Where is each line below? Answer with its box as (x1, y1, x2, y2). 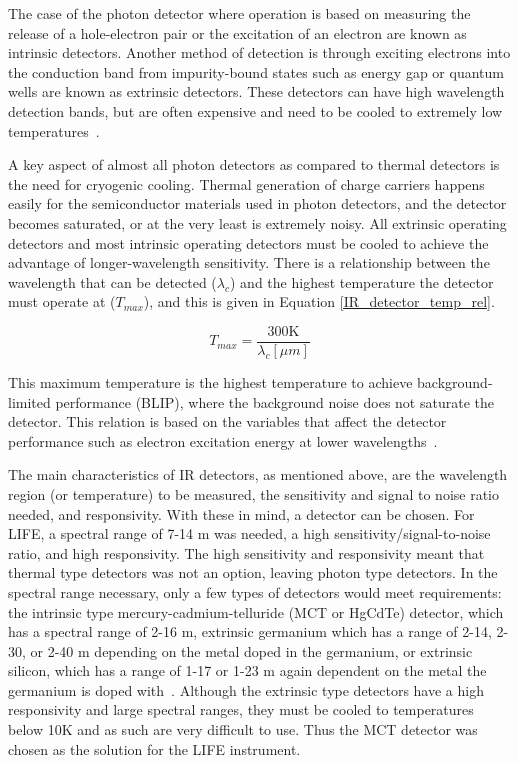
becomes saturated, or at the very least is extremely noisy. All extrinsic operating (8, 212, 507, 233)
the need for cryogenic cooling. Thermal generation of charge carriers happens (8, 173, 485, 194)
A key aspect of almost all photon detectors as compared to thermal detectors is (8, 154, 500, 175)
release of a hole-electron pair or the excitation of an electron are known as (8, 22, 467, 43)
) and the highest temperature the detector (230, 271, 494, 292)
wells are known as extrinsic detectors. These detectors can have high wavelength (8, 81, 505, 102)
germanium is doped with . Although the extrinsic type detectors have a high (8, 679, 484, 700)
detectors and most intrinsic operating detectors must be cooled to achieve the (8, 232, 489, 253)
